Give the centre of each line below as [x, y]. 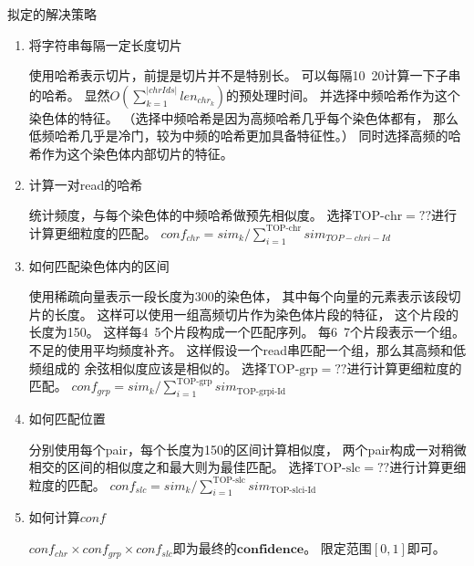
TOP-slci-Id [293, 491]
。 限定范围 [338, 548]
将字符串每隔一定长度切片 [105, 44]
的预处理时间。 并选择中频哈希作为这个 [343, 94]
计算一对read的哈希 [86, 184]
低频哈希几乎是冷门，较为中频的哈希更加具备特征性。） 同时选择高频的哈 [245, 136]
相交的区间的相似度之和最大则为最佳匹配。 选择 [171, 467]
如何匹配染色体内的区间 [99, 265]
